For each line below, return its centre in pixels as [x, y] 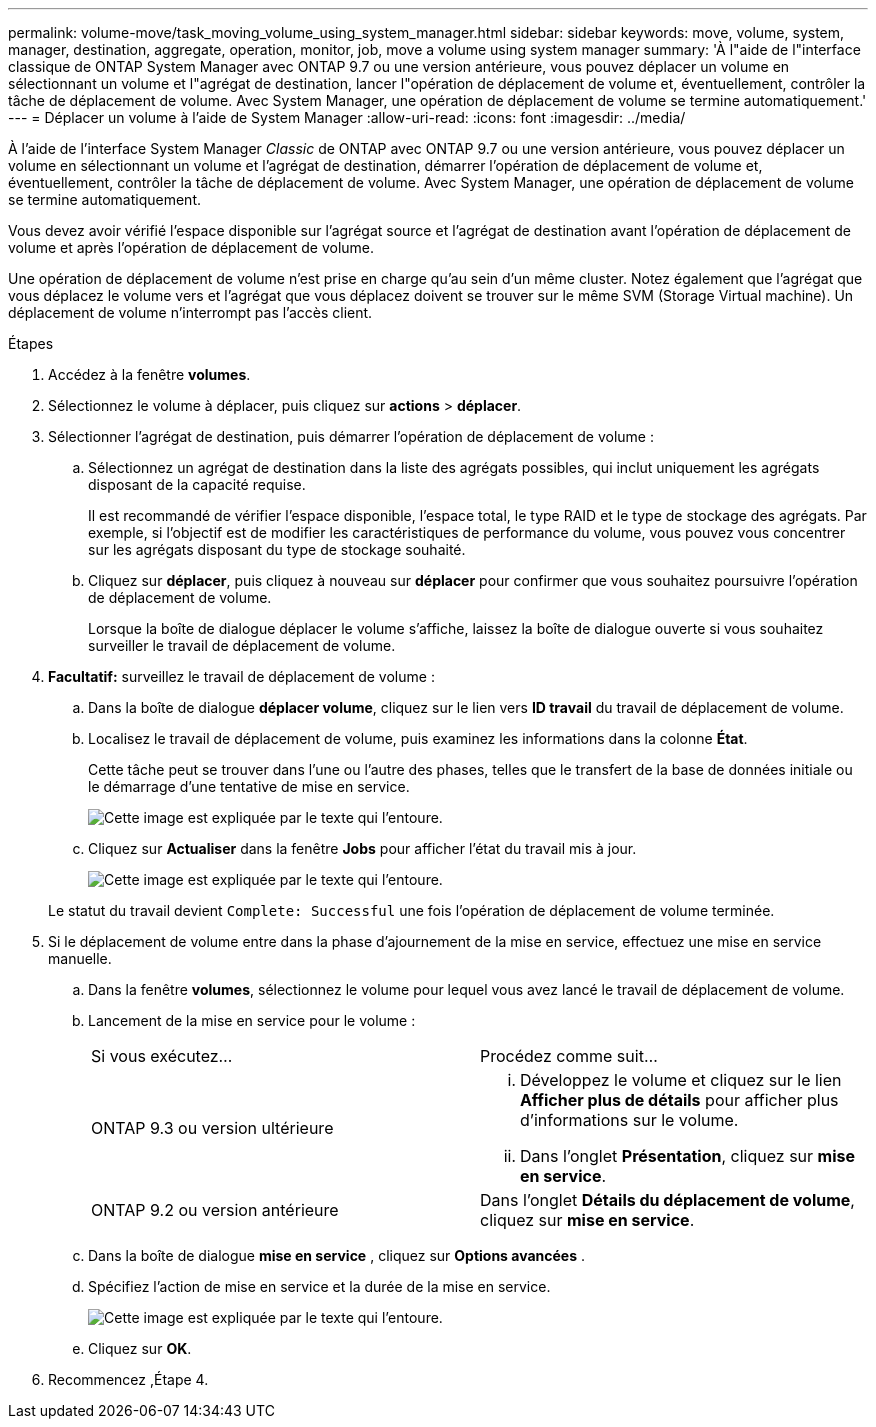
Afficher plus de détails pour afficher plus [679, 1100]
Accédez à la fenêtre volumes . [149, 374]
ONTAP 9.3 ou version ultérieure [212, 1128]
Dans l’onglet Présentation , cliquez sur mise [688, 1156]
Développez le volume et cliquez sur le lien [681, 1080]
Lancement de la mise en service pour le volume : [252, 1020]
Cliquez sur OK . [140, 1348]
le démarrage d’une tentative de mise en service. [249, 786]
